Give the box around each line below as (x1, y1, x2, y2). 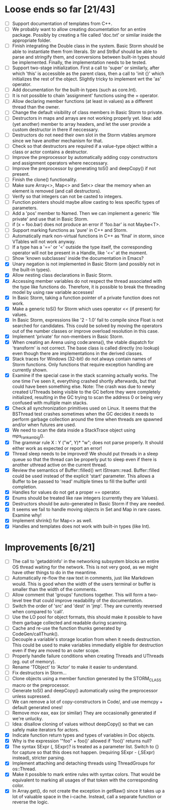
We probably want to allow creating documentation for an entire (12, 26, 146, 32)
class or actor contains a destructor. (12, 149, 88, 155)
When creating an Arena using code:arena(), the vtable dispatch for (12, 339, 154, 345)
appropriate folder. (12, 37, 51, 44)
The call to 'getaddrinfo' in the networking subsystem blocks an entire (12, 558, 159, 564)
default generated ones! (12, 704, 63, 710)
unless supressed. (12, 693, 51, 699)
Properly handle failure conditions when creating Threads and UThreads (12, 653, 164, 659)
